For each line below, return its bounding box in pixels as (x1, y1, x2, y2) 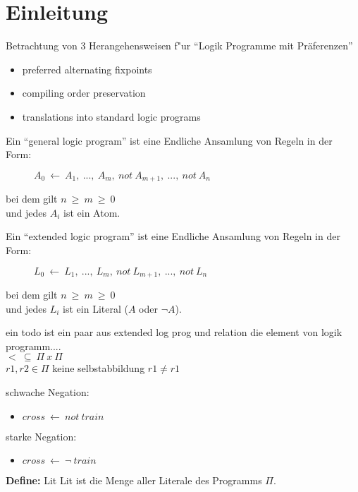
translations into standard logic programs (22, 109, 201, 124)
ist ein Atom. (63, 205, 121, 220)
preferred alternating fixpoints (22, 61, 152, 76)
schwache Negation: (6, 384, 89, 399)
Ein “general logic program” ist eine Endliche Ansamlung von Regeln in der (6, 133, 333, 148)
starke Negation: (6, 428, 77, 443)
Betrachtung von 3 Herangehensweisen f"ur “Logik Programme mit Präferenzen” (6, 38, 353, 53)
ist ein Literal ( (63, 301, 128, 316)
